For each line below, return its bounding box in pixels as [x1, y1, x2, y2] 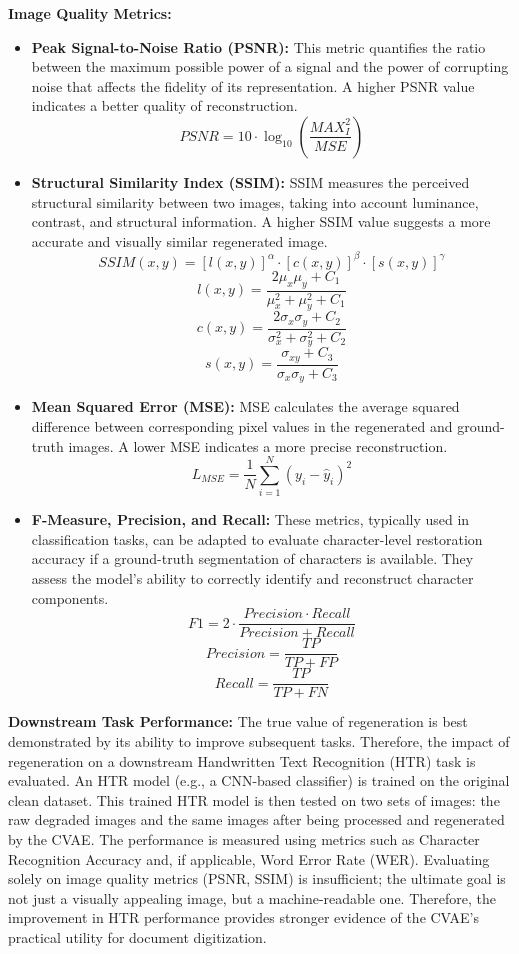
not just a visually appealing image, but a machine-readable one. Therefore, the [8, 887, 496, 908]
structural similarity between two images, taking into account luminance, [31, 191, 479, 212]
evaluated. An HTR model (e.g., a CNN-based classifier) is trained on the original [8, 770, 510, 791]
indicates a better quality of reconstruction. [31, 95, 298, 116]
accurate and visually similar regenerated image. [31, 230, 328, 251]
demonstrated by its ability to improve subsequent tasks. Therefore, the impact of [8, 731, 510, 751]
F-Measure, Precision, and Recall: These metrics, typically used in [31, 509, 470, 530]
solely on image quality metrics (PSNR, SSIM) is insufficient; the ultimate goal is [8, 868, 506, 889]
